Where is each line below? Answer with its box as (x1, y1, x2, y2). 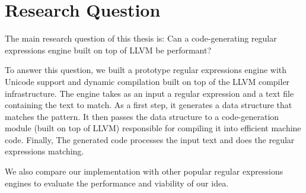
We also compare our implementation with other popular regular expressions (5, 165, 283, 178)
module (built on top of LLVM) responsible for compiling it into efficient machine (5, 122, 301, 134)
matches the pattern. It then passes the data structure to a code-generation (5, 110, 279, 122)
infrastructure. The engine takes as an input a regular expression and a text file (5, 87, 294, 99)
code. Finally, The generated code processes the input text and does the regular (5, 133, 295, 145)
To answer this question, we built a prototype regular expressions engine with (5, 64, 287, 76)
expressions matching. (5, 145, 84, 157)
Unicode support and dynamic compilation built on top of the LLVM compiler (5, 75, 290, 87)
